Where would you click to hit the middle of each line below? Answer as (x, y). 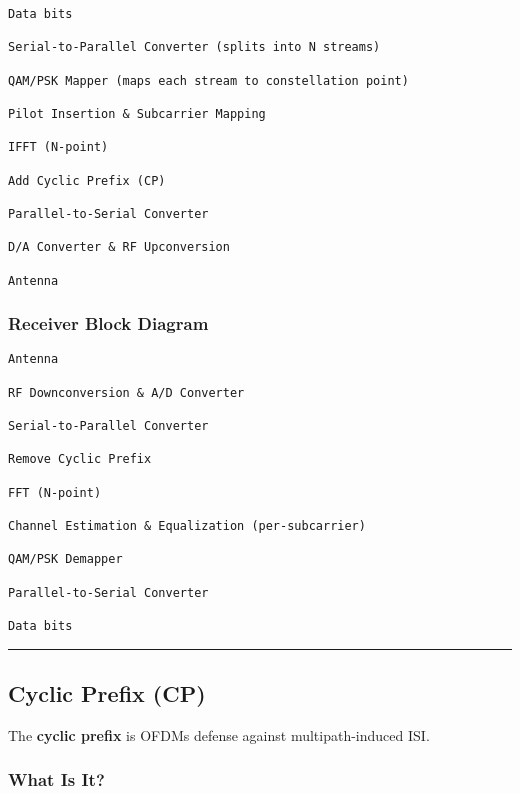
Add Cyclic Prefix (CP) (87, 180)
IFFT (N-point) (58, 147)
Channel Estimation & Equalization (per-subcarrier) (187, 525)
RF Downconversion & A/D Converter (126, 392)
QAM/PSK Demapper (65, 559)
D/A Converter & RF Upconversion (119, 247)
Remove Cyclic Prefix (80, 459)
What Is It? (56, 779)
